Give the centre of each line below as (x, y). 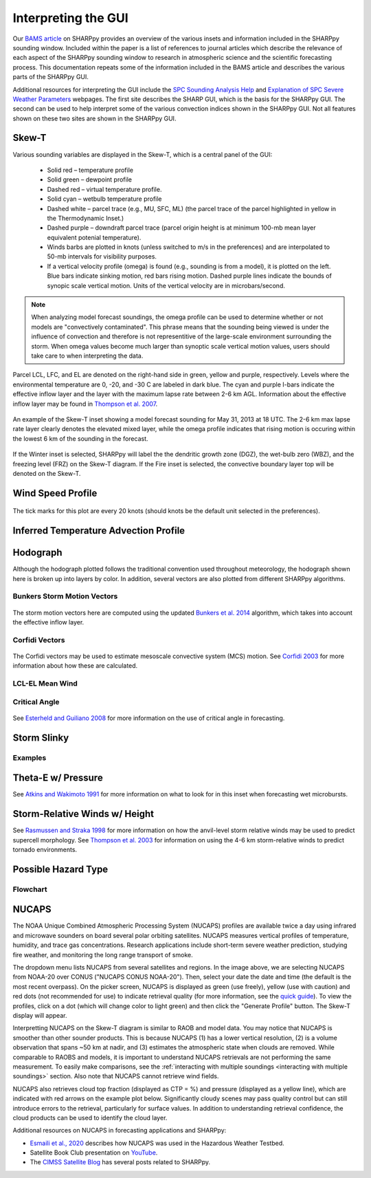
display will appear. (40, 1015)
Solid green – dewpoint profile (89, 179)
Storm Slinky (41, 738)
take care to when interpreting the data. (87, 356)
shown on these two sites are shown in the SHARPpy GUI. (94, 118)
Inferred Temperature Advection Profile (99, 531)
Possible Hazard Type (60, 869)
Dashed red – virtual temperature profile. (104, 189)
